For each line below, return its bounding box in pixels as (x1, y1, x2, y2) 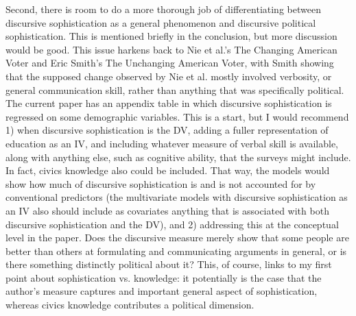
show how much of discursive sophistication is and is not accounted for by (5, 176, 316, 191)
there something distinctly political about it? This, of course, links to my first (5, 257, 332, 271)
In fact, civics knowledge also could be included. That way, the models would (5, 163, 330, 178)
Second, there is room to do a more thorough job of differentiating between (5, 2, 321, 16)
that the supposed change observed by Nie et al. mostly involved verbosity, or (5, 69, 332, 83)
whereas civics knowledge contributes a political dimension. (5, 297, 254, 312)
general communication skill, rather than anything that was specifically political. (5, 82, 344, 97)
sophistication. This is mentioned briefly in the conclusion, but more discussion (5, 29, 337, 43)
